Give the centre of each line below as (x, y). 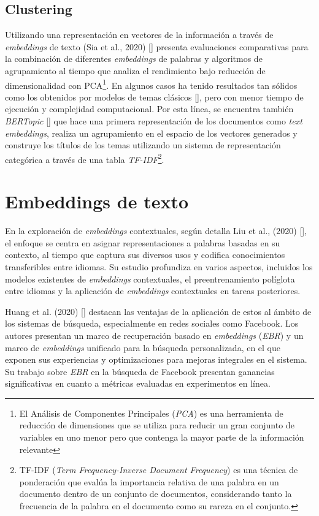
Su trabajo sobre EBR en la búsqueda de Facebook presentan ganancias (140, 371)
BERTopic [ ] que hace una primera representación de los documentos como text (154, 121)
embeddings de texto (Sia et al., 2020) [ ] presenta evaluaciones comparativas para (157, 46)
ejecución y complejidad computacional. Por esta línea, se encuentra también (149, 109)
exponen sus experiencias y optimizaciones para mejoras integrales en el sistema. (156, 359)
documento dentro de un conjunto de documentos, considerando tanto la (156, 494)
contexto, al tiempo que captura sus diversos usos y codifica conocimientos (145, 255)
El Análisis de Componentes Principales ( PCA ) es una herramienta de (151, 413)
